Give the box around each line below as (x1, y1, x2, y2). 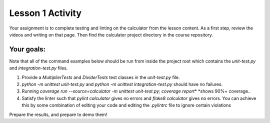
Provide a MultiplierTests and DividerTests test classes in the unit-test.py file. (21, 74, 180, 80)
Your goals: (9, 45, 46, 53)
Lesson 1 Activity (9, 7, 82, 18)
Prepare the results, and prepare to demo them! (9, 111, 107, 117)
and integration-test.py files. (9, 65, 68, 71)
